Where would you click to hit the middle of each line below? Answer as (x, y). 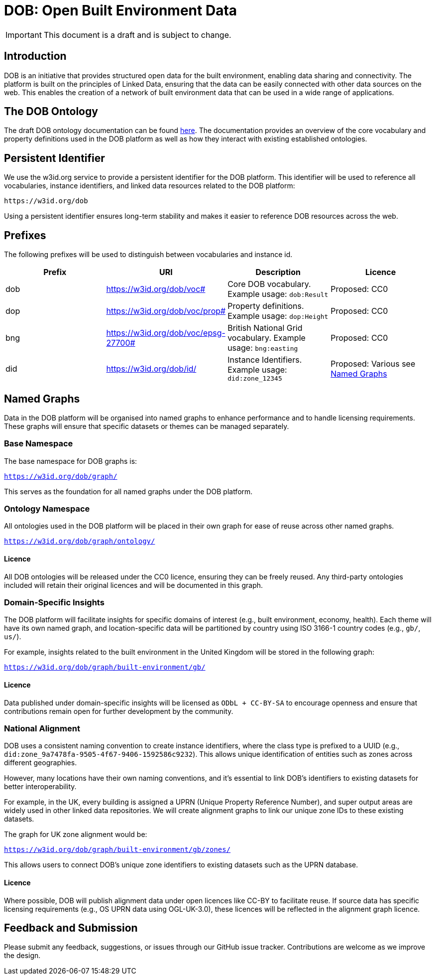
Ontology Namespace (47, 509)
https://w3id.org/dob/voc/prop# (166, 311)
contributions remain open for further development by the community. (119, 711)
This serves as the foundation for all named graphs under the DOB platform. (128, 491)
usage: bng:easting (263, 348)
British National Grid (265, 328)
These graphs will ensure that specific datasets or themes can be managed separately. (147, 426)
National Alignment (42, 729)
